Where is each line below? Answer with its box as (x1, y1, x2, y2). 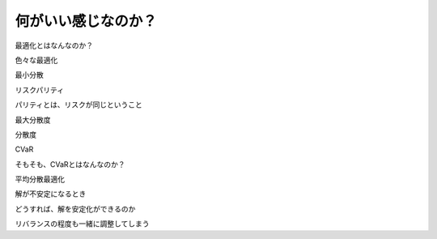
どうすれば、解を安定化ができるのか (15, 203, 136, 214)
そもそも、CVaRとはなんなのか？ (15, 159, 125, 169)
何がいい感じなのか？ (15, 12, 158, 30)
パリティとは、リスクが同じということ (15, 100, 143, 109)
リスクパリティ (15, 85, 65, 95)
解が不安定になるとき (15, 189, 87, 198)
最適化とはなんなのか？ (15, 41, 93, 50)
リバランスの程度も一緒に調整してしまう (15, 219, 150, 228)
